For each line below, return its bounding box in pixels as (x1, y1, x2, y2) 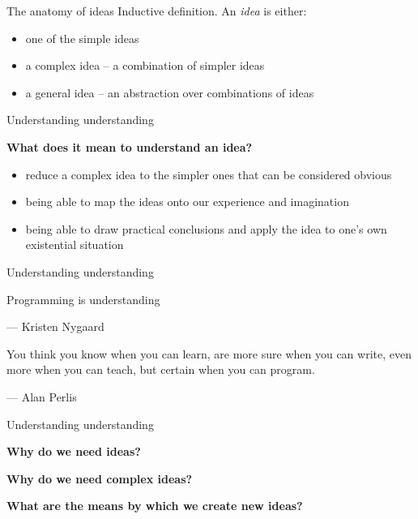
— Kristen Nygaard (6, 318, 104, 335)
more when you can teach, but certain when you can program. (6, 361, 315, 378)
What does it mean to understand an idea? (6, 138, 253, 155)
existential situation (25, 236, 124, 253)
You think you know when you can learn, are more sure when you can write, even (6, 345, 412, 362)
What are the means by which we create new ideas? (6, 497, 303, 514)
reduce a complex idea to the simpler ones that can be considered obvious (25, 165, 392, 182)
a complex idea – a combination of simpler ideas (25, 57, 265, 74)
